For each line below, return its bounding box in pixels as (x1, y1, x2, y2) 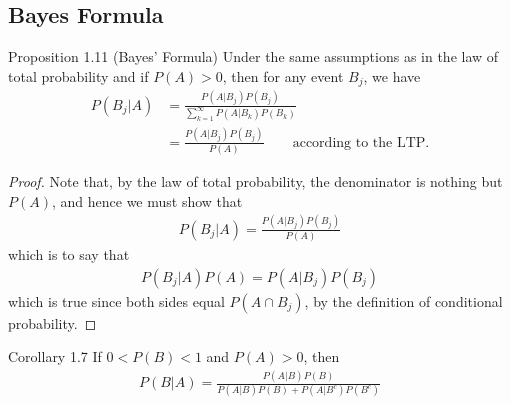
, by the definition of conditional (304, 290, 503, 311)
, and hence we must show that (51, 190, 243, 211)
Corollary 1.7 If (8, 346, 102, 367)
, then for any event (222, 65, 344, 86)
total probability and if (8, 65, 149, 86)
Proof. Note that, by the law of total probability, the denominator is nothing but (8, 171, 503, 192)
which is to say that (8, 243, 130, 264)
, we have (363, 65, 421, 86)
